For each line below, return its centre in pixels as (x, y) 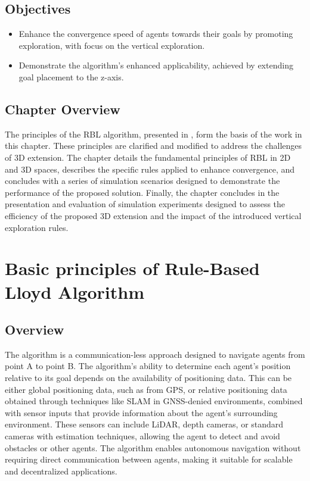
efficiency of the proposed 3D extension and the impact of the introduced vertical (153, 215)
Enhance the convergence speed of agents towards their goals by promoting (156, 34)
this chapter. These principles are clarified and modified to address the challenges (154, 146)
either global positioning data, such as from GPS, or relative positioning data (146, 389)
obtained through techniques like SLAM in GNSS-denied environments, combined (154, 401)
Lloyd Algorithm (75, 291)
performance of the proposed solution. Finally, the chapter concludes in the (142, 192)
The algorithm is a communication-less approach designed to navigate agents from (155, 354)
